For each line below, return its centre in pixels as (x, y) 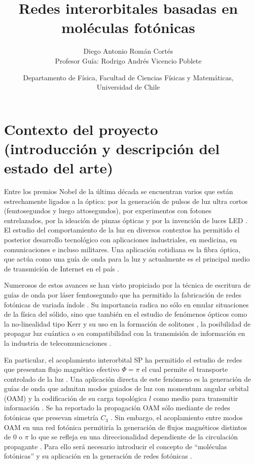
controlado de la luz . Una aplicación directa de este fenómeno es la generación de (127, 379)
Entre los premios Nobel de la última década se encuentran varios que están (119, 191)
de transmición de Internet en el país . (62, 268)
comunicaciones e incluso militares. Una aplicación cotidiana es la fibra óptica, (122, 249)
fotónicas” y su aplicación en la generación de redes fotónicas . (98, 456)
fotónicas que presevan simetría (51, 417)
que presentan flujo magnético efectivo (62, 369)
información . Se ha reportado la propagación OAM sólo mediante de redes (117, 408)
